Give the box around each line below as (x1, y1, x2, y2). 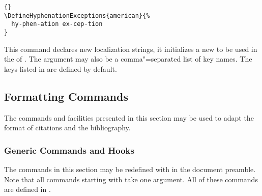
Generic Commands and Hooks (4, 144, 134, 156)
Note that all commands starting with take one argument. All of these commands (4, 174, 258, 184)
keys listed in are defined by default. (4, 63, 117, 74)
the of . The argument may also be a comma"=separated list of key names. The (4, 53, 252, 64)
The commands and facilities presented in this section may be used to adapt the (4, 112, 254, 123)
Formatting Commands (4, 88, 128, 104)
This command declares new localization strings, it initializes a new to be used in (4, 43, 257, 54)
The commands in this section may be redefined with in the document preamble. (4, 164, 256, 175)
